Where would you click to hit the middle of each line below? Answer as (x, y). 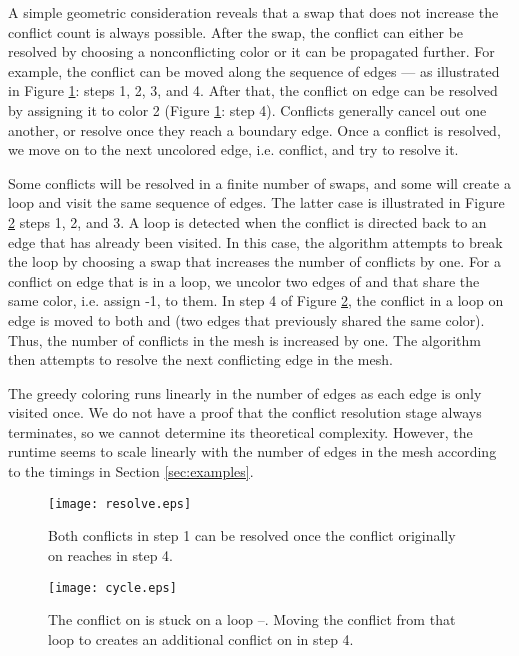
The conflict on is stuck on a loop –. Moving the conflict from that (252, 619)
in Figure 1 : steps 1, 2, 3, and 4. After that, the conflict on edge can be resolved (253, 90)
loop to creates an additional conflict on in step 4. (201, 638)
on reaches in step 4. (111, 554)
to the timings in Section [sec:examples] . (131, 471)
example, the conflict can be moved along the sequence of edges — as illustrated (254, 70)
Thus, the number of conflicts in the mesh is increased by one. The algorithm (244, 339)
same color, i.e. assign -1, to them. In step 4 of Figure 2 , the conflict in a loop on (256, 300)
